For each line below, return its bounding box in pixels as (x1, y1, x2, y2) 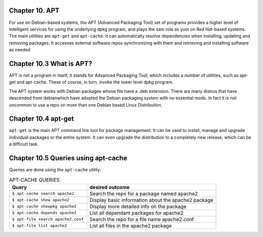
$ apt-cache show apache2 (12, 197, 70, 203)
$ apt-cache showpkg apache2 (12, 204, 77, 209)
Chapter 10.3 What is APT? (9, 59, 93, 68)
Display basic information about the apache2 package (89, 196, 214, 203)
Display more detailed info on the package (89, 203, 187, 210)
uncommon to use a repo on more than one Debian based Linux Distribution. (9, 102, 163, 108)
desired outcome (89, 184, 130, 191)
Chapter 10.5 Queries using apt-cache (9, 154, 128, 162)
